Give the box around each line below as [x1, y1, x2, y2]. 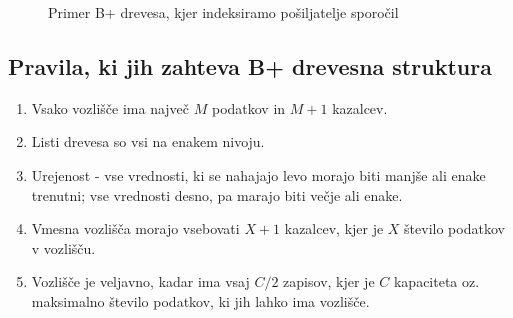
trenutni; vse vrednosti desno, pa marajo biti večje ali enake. [31, 184, 403, 205]
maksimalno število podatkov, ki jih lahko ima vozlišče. [31, 290, 370, 311]
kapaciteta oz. [393, 271, 480, 292]
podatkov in [211, 97, 286, 118]
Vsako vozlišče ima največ [31, 97, 190, 118]
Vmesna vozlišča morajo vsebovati [31, 218, 240, 239]
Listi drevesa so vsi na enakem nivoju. [31, 131, 265, 152]
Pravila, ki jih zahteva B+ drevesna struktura [8, 50, 492, 81]
